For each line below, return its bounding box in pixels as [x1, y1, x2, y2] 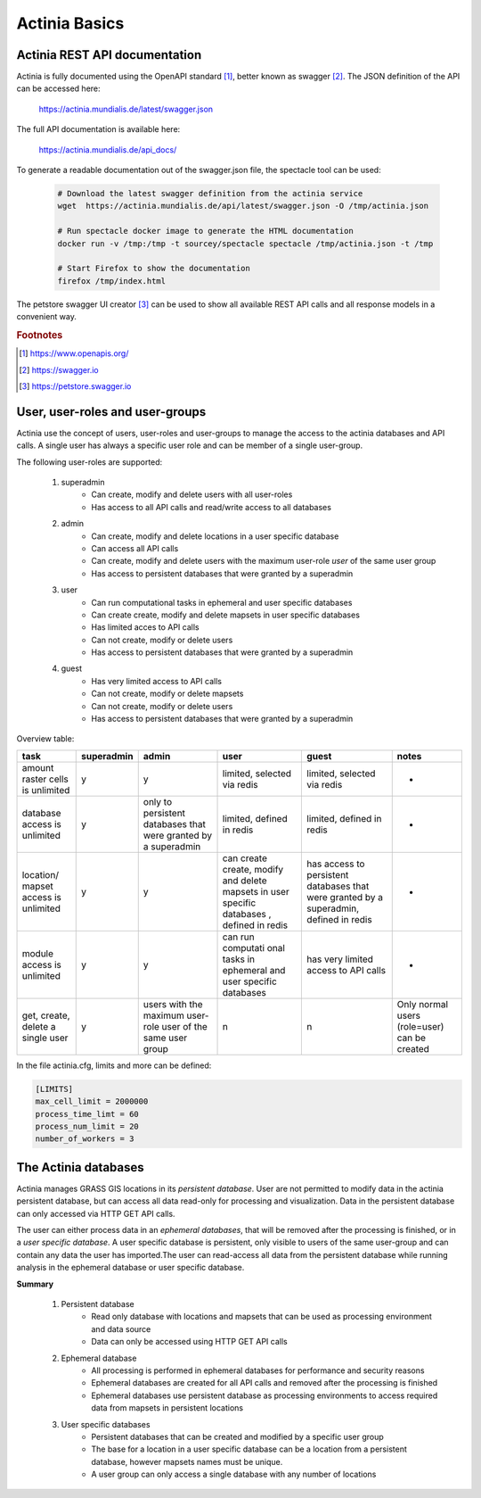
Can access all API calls [91, 542, 179, 553]
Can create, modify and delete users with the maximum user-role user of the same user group [91, 556, 436, 567]
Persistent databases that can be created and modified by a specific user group [91, 1431, 385, 1442]
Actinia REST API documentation [16, 47, 202, 62]
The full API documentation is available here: [16, 124, 181, 135]
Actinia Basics [16, 13, 125, 33]
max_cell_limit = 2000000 [35, 1097, 149, 1106]
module [21, 947, 53, 959]
